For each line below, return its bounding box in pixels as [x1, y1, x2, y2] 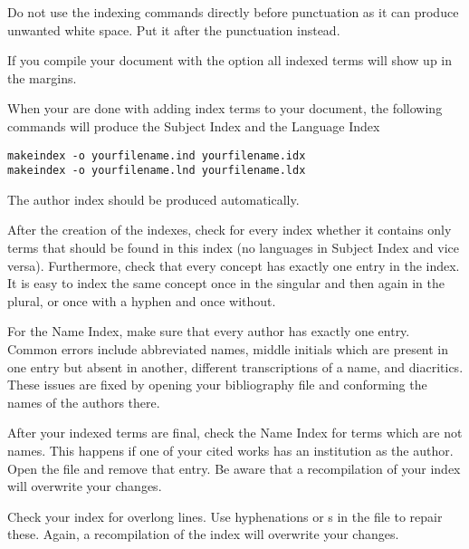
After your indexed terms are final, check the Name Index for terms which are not [7, 423, 463, 442]
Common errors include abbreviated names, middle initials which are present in [7, 340, 449, 359]
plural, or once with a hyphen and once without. [7, 291, 276, 310]
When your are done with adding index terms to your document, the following [7, 99, 443, 118]
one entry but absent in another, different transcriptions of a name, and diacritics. [7, 357, 464, 376]
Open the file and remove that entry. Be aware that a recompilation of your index [7, 458, 461, 477]
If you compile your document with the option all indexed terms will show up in [7, 51, 453, 70]
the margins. [7, 68, 77, 87]
